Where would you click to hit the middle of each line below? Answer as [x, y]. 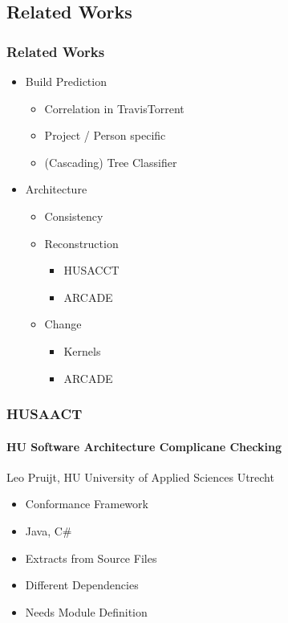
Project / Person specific [105, 135]
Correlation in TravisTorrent [114, 108]
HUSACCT [91, 270]
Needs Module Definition [86, 611]
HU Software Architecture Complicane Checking [144, 446]
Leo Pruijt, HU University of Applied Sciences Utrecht [140, 476]
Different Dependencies [82, 585]
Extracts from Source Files [91, 558]
